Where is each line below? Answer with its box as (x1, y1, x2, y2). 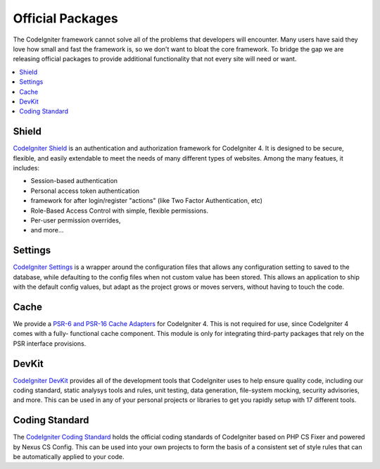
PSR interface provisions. (13, 339, 87, 348)
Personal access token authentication (30, 187, 140, 195)
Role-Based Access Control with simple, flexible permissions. (30, 206, 209, 215)
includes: (13, 163, 40, 172)
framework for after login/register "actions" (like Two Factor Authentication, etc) (30, 196, 263, 205)
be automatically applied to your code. (13, 453, 125, 461)
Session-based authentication (30, 177, 118, 185)
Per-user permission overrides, (30, 215, 121, 225)
